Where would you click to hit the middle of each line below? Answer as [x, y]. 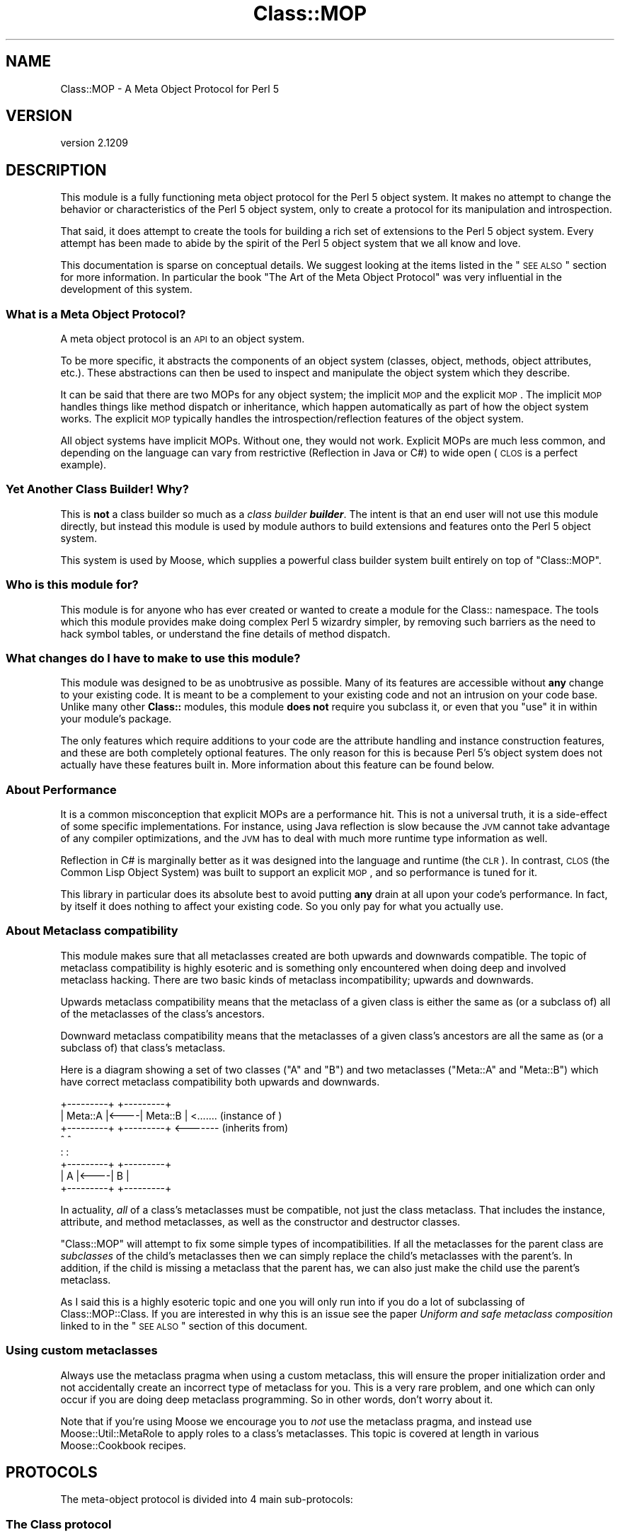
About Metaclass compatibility [92, 931]
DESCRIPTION [56, 170]
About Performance [61, 789]
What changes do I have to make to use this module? [153, 658]
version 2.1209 [94, 143]
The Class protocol [59, 1524]
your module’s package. [116, 719]
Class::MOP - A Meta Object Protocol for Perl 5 [170, 88]
